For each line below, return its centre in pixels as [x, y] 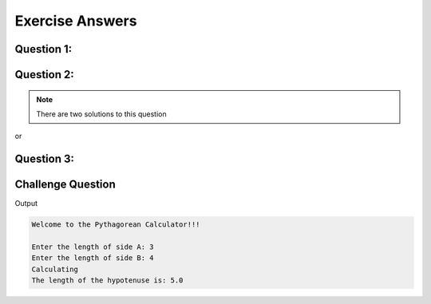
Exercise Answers [76, 21]
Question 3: [45, 159]
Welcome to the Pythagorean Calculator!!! [116, 225]
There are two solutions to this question [101, 114]
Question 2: [45, 75]
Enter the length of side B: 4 [93, 258]
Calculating [55, 269]
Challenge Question [65, 185]
